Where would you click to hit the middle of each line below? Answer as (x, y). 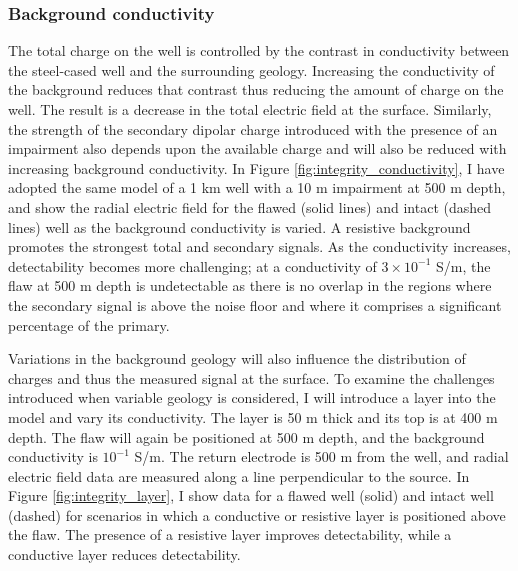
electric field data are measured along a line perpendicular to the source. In (239, 475)
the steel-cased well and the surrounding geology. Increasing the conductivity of (251, 69)
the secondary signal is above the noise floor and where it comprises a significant (255, 304)
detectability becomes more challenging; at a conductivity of (192, 265)
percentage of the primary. (89, 324)
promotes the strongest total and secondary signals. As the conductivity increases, (259, 246)
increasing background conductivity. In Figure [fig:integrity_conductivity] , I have (256, 167)
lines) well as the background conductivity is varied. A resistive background (239, 226)
